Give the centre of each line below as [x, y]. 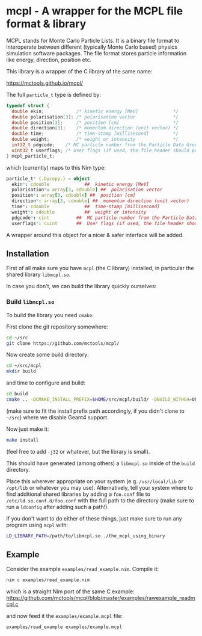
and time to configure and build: [46, 383]
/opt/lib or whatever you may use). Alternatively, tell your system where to [100, 487]
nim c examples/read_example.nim [48, 580]
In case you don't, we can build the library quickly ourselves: [81, 286]
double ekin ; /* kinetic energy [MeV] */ [95, 111]
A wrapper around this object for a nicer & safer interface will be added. [95, 235]
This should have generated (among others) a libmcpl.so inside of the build [101, 463]
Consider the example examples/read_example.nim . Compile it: [83, 569]
